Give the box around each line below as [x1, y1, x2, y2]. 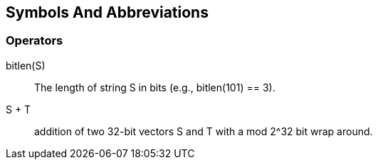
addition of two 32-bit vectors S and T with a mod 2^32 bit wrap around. [34, 125, 373, 137]
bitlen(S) [6, 59, 46, 72]
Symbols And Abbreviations [6, 4, 209, 21]
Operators [6, 33, 63, 48]
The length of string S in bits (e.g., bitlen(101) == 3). [34, 81, 275, 93]
